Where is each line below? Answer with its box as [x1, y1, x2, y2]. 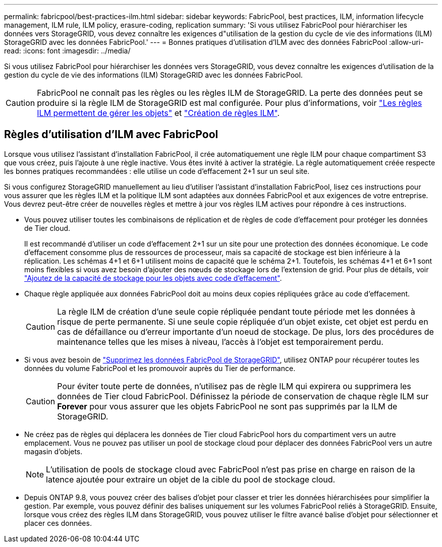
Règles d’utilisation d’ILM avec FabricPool [4, 128, 218, 141]
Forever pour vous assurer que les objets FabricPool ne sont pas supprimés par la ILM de [57, 401, 398, 411]
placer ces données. [24, 518, 92, 527]
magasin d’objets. [24, 447, 83, 456]
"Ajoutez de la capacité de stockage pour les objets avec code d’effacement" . [24, 273, 282, 282]
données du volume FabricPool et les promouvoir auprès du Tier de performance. [24, 363, 296, 373]
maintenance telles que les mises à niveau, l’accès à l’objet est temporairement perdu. [57, 336, 383, 347]
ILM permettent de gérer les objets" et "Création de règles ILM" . [37, 108, 280, 118]
